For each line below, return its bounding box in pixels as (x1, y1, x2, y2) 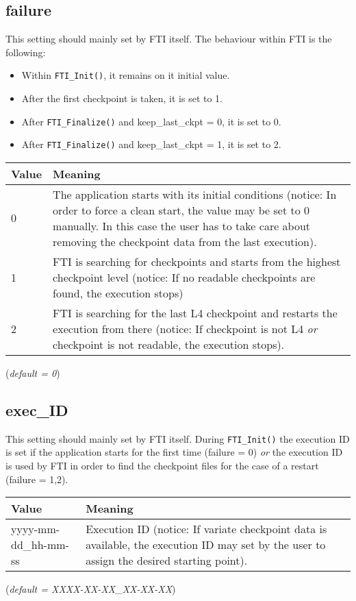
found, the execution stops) (53, 284, 183, 301)
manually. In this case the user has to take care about (53, 217, 311, 234)
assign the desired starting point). (86, 552, 248, 569)
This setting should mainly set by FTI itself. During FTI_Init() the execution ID (5, 431, 350, 445)
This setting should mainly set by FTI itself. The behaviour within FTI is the (5, 32, 332, 46)
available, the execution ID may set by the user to (86, 537, 326, 553)
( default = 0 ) (5, 365, 60, 380)
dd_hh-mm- (11, 537, 69, 553)
